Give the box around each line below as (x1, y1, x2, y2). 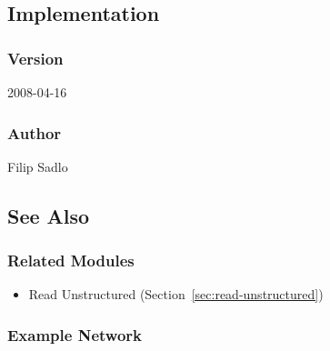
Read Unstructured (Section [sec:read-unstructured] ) (28, 285, 324, 304)
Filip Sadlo (7, 156, 68, 175)
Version (7, 46, 64, 69)
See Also (7, 201, 90, 229)
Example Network (7, 323, 142, 346)
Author (7, 121, 62, 144)
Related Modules (7, 249, 135, 272)
